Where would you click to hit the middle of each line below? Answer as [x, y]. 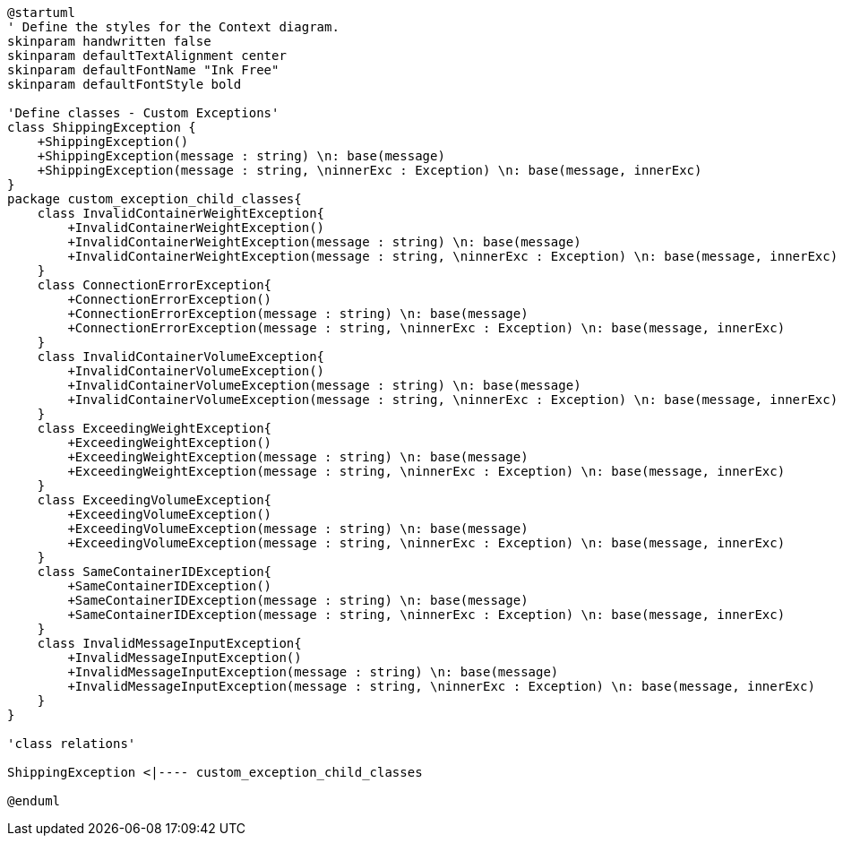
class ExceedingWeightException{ [155, 428]
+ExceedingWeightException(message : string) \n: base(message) [298, 457]
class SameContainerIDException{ [155, 572]
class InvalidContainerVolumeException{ [181, 357]
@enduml [34, 801]
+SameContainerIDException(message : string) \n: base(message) [298, 600]
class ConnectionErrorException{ [155, 285]
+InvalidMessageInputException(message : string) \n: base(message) [313, 672]
